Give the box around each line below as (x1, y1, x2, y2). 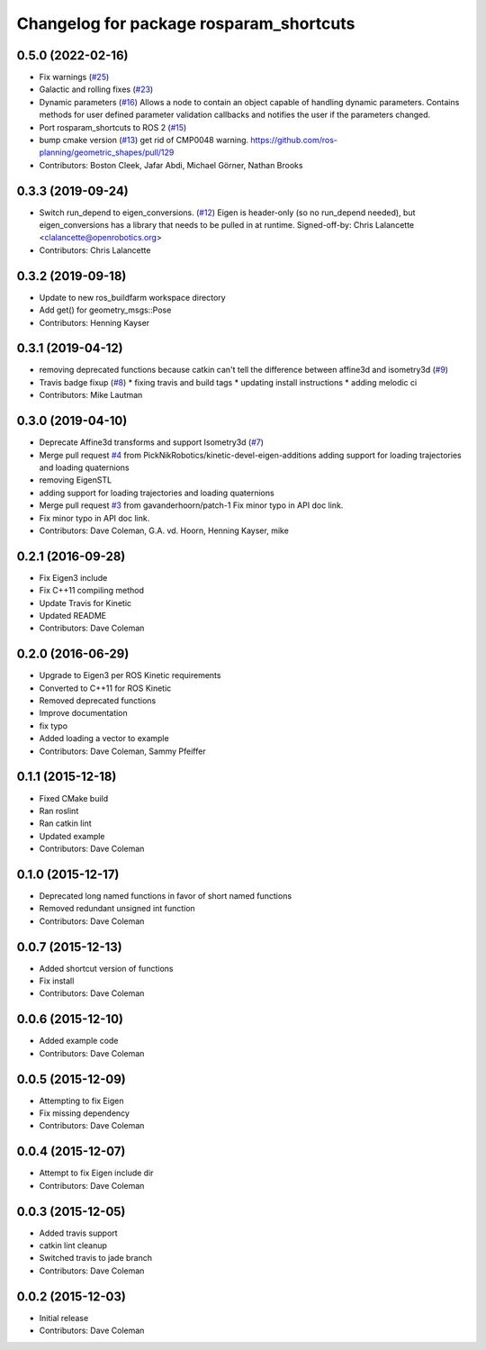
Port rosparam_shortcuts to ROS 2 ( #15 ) (39, 122, 187, 132)
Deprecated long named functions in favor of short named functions (39, 890, 292, 901)
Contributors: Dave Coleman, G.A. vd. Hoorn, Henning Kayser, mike (39, 525, 290, 536)
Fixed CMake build (39, 793, 109, 803)
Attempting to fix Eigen (39, 1095, 124, 1106)
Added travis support (39, 1228, 118, 1238)
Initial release (39, 1312, 89, 1323)
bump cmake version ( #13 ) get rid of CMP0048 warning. (39, 135, 249, 146)
